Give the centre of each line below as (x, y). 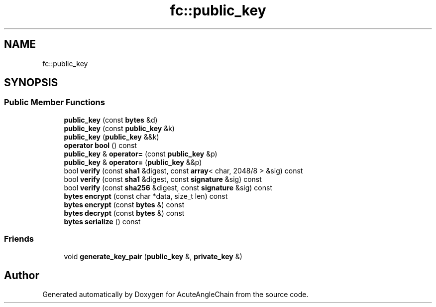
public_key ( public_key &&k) (111, 137)
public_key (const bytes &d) (111, 120)
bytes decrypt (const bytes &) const (124, 213)
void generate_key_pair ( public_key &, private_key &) (153, 256)
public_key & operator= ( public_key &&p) (133, 162)
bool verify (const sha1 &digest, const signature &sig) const (163, 179)
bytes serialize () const (102, 221)
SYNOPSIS (31, 83)
